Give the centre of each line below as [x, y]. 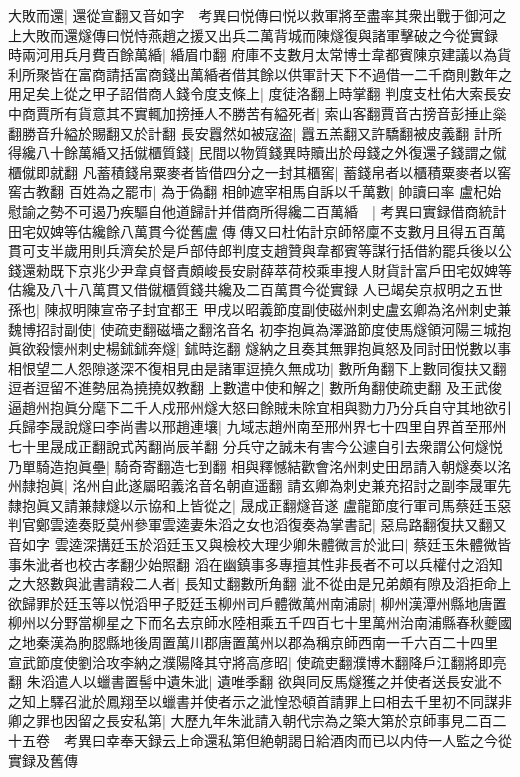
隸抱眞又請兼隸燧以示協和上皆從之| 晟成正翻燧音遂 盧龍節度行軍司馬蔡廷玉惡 [260, 504]
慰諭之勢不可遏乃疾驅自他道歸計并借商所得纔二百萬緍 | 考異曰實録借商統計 [257, 210]
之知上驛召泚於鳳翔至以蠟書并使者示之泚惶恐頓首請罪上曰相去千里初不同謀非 [260, 700]
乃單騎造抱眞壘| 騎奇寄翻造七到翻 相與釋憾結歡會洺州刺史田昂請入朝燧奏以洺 [260, 465]
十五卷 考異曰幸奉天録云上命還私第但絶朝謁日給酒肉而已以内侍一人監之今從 [260, 739]
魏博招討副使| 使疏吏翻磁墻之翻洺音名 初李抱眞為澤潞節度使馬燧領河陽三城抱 [260, 328]
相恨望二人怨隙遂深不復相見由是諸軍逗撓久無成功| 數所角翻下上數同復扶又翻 [257, 367]
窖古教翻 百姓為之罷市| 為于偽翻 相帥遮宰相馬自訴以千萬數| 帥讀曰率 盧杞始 [255, 191]
